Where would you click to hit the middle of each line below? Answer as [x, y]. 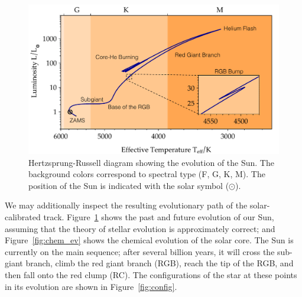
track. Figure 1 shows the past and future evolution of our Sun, [159, 216]
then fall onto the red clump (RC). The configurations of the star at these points [151, 274]
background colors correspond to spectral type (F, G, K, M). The [147, 174]
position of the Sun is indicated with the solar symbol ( [129, 185]
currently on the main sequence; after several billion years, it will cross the [140, 251]
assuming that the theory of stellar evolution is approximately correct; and [140, 228]
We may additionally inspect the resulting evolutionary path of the [126, 205]
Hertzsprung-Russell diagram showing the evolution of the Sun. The [151, 162]
